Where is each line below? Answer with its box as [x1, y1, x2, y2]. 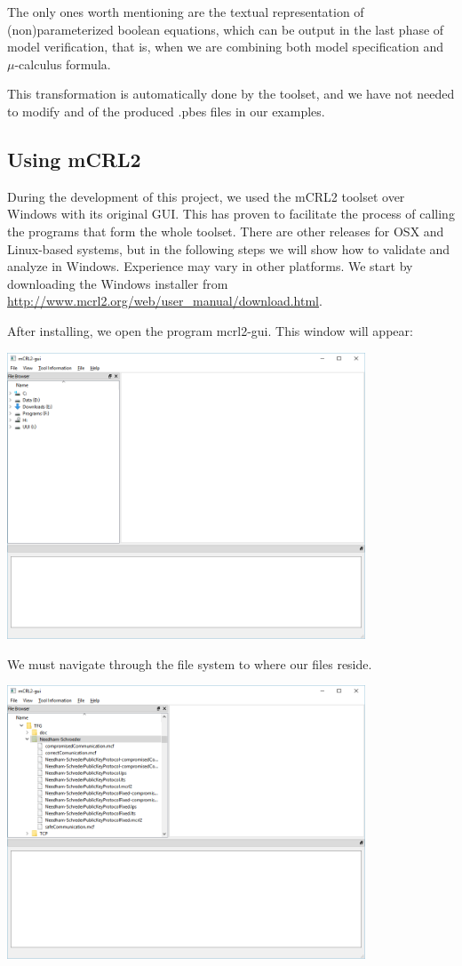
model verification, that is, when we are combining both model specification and [7, 37, 444, 56]
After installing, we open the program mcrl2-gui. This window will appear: [7, 321, 413, 339]
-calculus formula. [14, 54, 111, 73]
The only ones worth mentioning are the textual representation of [7, 3, 364, 20]
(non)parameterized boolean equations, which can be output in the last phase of [7, 20, 444, 38]
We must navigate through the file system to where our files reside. [7, 654, 372, 673]
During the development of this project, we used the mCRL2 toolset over [7, 187, 405, 205]
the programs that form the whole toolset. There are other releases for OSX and [7, 221, 444, 240]
